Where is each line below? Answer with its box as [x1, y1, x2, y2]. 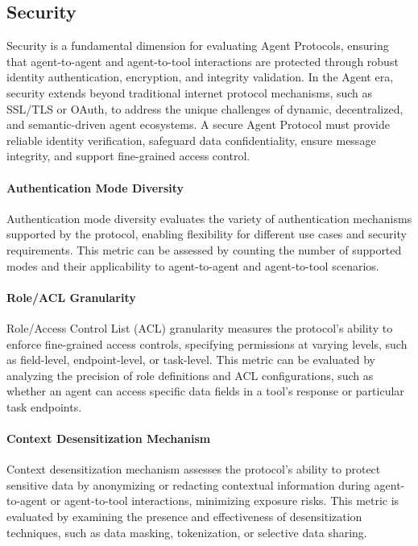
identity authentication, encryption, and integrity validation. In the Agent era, [6, 68, 394, 85]
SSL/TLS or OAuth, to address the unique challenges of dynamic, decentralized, [6, 100, 404, 117]
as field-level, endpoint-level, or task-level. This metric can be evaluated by [6, 351, 375, 368]
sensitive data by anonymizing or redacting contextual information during [6, 476, 370, 493]
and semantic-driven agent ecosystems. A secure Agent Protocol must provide [6, 116, 390, 133]
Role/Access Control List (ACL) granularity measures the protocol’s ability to [6, 319, 393, 336]
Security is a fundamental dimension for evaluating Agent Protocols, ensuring [6, 37, 389, 54]
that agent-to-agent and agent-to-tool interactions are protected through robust [6, 52, 399, 69]
